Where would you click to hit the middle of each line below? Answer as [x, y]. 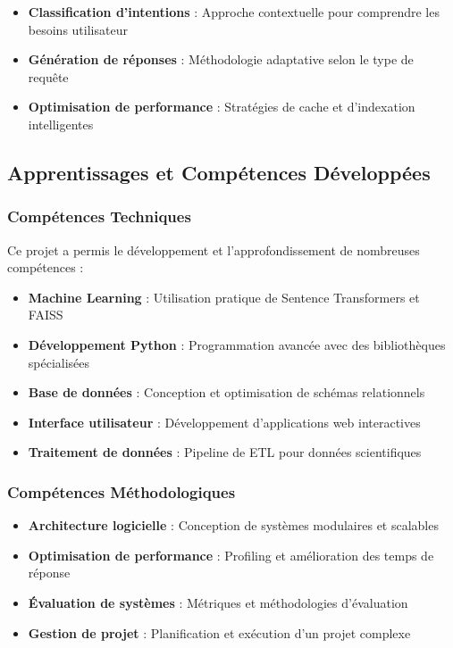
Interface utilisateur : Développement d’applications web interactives [224, 422]
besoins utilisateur [78, 29]
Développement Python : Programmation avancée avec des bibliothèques [237, 344]
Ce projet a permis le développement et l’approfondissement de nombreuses [214, 249]
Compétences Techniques [99, 216]
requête [48, 76]
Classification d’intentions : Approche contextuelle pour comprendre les [234, 12]
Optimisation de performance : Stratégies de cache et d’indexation [222, 107]
